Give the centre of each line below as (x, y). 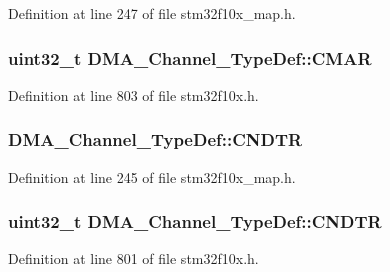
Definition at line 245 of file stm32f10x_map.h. (152, 176)
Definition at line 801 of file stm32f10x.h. (133, 258)
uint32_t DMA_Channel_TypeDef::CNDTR (195, 221)
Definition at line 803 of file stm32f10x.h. (133, 94)
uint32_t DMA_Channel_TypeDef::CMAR (190, 57)
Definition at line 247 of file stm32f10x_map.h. (152, 13)
